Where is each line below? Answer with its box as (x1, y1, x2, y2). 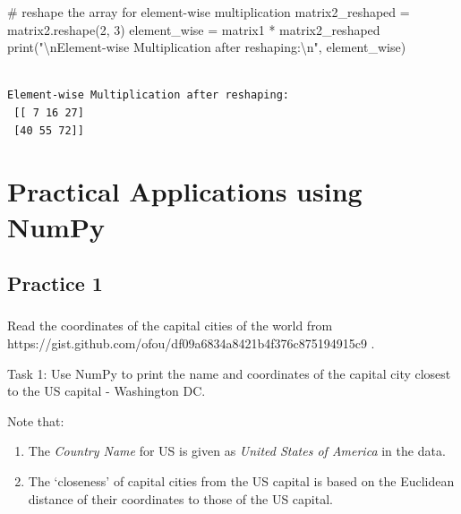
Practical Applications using (7, 173, 363, 210)
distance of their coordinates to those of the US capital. (28, 489, 333, 508)
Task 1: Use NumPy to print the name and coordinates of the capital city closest (7, 364, 451, 382)
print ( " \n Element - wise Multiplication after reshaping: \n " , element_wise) (7, 38, 406, 56)
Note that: (7, 411, 64, 430)
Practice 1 (7, 270, 103, 297)
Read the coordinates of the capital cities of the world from (7, 316, 333, 335)
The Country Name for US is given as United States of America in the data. (28, 441, 446, 460)
